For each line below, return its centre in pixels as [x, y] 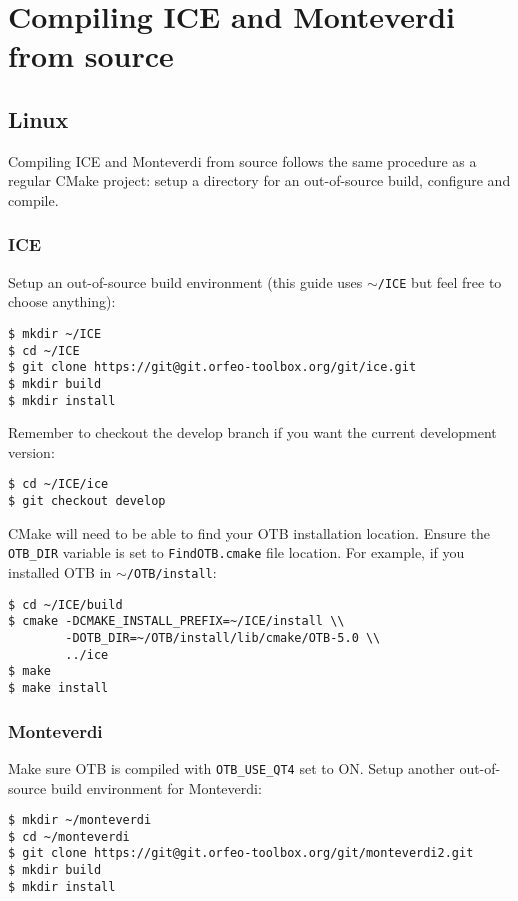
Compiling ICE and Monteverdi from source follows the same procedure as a [242, 160]
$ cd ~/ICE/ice [58, 484]
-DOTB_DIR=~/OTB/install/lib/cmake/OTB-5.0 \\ [223, 638]
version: [31, 451]
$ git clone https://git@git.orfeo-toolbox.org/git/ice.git [212, 367]
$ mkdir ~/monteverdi [80, 820]
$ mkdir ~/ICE [55, 334]
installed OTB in [60, 572]
